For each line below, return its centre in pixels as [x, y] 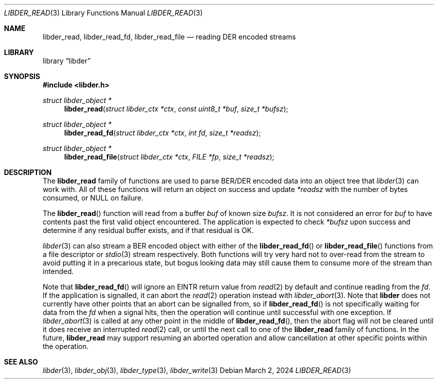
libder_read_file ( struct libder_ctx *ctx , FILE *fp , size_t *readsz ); [169, 157]
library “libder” [67, 61]
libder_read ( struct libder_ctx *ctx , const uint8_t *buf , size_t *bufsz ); [176, 109]
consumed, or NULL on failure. [93, 198]
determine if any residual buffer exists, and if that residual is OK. [148, 230]
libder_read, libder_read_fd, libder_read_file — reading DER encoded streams [169, 37]
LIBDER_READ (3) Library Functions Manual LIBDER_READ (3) [103, 13]
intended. [58, 271]
